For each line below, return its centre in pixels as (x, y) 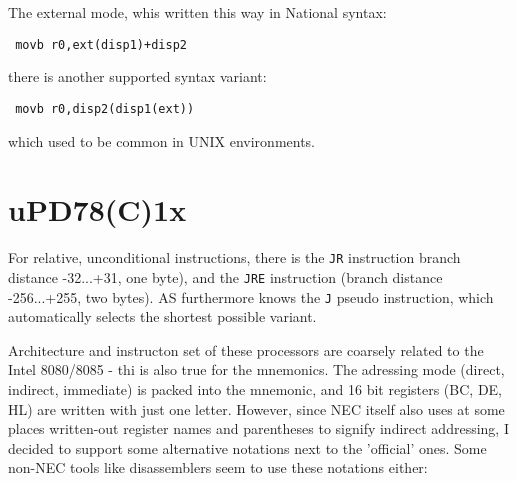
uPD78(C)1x (97, 209)
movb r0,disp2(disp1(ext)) (105, 108)
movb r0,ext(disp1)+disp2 (101, 44)
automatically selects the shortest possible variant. (162, 316)
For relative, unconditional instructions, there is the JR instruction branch (234, 257)
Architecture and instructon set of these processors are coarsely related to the (246, 349)
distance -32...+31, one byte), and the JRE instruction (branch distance (225, 276)
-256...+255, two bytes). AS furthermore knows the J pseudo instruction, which (251, 296)
